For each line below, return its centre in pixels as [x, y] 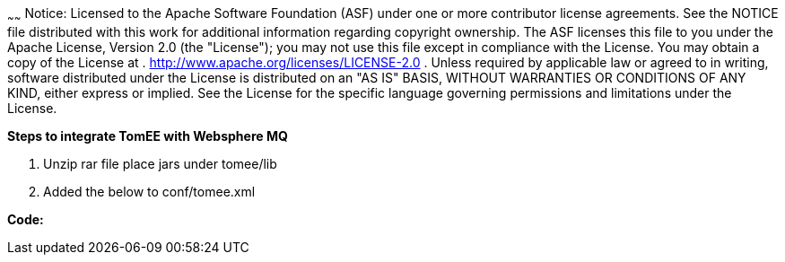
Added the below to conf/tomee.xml [149, 191]
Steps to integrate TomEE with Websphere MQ [148, 135]
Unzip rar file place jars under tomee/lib [160, 163]
